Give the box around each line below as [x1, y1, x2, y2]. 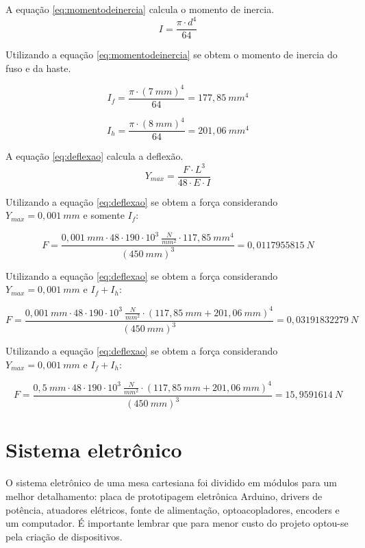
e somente [83, 208, 125, 222]
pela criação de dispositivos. [5, 529, 123, 543]
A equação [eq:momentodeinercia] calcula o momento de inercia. [5, 2, 275, 16]
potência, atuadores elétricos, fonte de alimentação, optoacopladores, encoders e [5, 502, 340, 516]
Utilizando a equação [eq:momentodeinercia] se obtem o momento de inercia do [5, 47, 338, 62]
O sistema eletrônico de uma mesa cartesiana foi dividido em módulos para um [5, 475, 337, 490]
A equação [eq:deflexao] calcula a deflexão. [5, 149, 184, 163]
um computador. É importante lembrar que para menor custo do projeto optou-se [5, 516, 349, 530]
